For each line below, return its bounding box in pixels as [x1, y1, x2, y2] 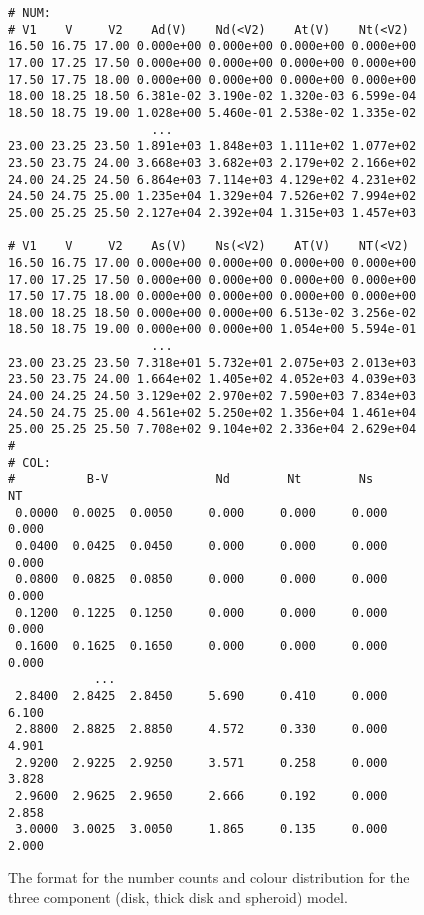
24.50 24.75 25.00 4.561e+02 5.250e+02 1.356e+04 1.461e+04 [8, 405, 417, 420]
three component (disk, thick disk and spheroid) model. [8, 887, 348, 908]
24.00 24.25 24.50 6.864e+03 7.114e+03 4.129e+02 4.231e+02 [8, 172, 417, 187]
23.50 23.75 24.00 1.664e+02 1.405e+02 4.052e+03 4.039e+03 [8, 372, 417, 387]
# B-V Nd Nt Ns [8, 472, 374, 487]
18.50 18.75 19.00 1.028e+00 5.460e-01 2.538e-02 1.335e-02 [8, 105, 417, 120]
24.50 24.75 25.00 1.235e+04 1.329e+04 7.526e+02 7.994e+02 [8, 189, 417, 204]
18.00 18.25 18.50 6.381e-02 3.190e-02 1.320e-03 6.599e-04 [8, 89, 417, 104]
